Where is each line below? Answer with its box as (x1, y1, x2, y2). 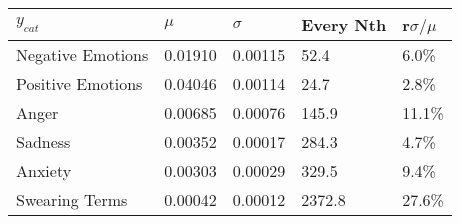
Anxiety (16, 159, 72, 182)
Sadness (16, 130, 71, 153)
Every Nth (301, 13, 387, 36)
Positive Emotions (16, 72, 143, 95)
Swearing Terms (16, 188, 128, 211)
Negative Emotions (16, 43, 149, 66)
